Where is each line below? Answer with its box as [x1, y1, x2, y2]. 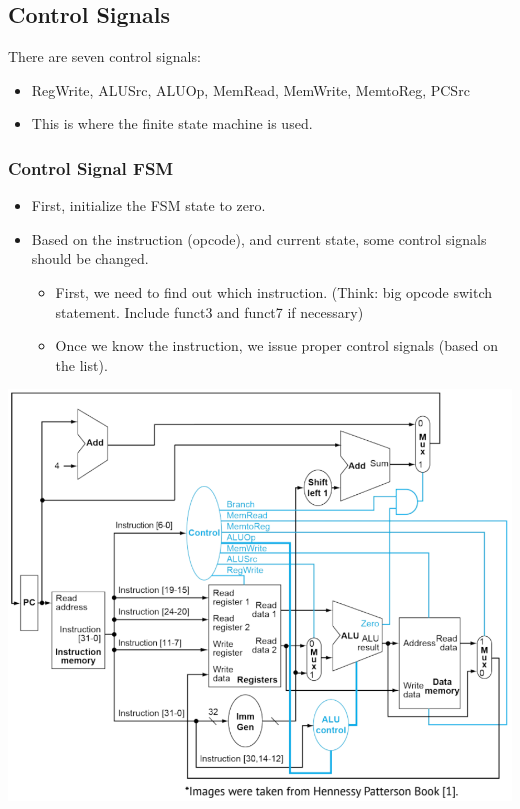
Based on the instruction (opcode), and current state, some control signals [31, 228, 487, 249]
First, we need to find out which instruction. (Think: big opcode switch [55, 281, 493, 302]
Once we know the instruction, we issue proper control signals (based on [55, 335, 498, 356]
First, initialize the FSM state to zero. [31, 195, 266, 216]
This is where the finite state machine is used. [31, 113, 313, 134]
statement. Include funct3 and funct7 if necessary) [55, 301, 364, 322]
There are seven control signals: [8, 46, 201, 67]
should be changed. [31, 248, 149, 269]
